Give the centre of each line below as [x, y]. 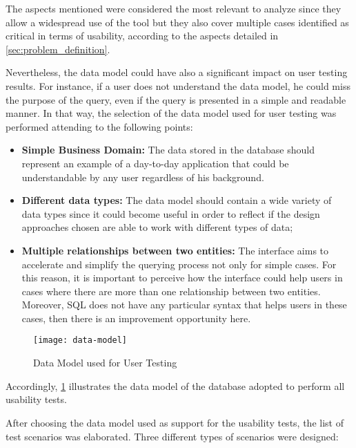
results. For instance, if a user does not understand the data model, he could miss [178, 85]
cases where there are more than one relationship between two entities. [171, 291]
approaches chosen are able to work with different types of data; [157, 227]
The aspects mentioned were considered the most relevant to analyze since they [174, 8]
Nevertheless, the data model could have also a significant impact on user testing [177, 72]
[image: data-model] [80, 340]
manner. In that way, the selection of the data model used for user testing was [171, 113]
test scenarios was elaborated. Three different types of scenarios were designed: [172, 436]
